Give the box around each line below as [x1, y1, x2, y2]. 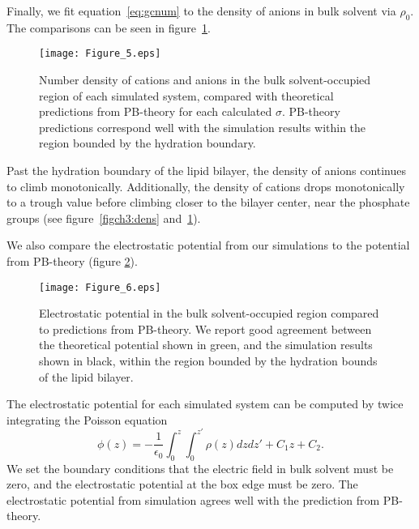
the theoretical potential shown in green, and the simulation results [39, 336, 373, 353]
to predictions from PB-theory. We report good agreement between [39, 320, 372, 337]
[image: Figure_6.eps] [39, 281, 161, 293]
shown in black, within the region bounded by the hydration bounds [39, 352, 378, 369]
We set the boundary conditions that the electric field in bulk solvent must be [6, 459, 394, 476]
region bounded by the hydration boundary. [39, 134, 256, 151]
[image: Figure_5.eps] [39, 48, 161, 60]
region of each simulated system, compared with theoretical [39, 87, 334, 104]
